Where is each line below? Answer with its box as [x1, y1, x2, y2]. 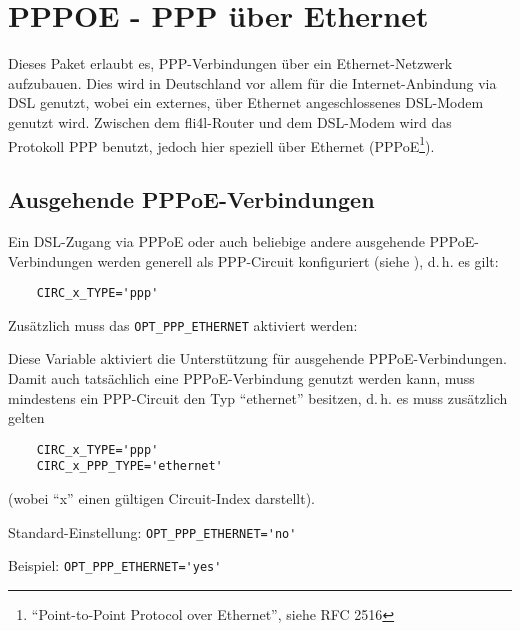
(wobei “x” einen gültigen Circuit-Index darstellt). [8, 488, 316, 509]
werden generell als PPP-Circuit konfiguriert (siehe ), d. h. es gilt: [97, 250, 499, 271]
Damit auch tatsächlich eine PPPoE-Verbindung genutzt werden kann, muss [8, 368, 475, 389]
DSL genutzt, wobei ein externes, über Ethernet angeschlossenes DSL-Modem [8, 92, 484, 113]
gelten [8, 407, 45, 428]
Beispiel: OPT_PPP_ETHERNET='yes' [8, 555, 222, 576]
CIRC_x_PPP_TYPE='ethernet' [36, 459, 223, 474]
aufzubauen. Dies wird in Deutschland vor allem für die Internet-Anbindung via [8, 72, 497, 93]
